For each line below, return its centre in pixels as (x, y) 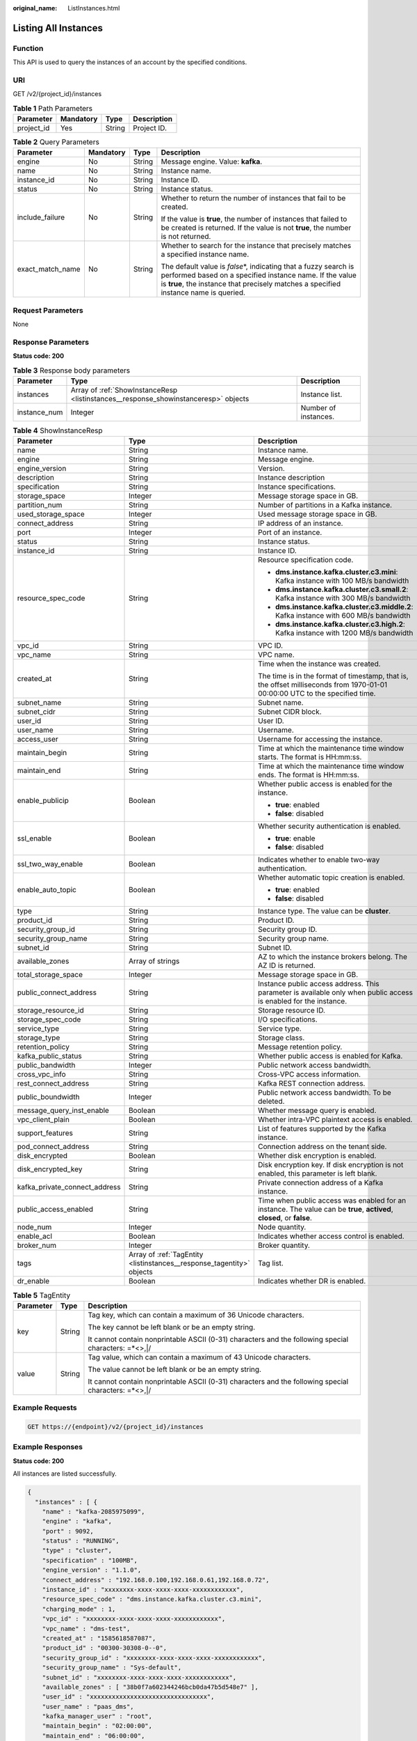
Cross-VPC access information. (309, 1075)
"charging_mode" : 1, (79, 1609)
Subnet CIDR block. (290, 712)
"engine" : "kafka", (77, 1521)
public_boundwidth (48, 1097)
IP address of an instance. (300, 524)
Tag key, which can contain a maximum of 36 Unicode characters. (196, 1315)
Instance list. (321, 395)
